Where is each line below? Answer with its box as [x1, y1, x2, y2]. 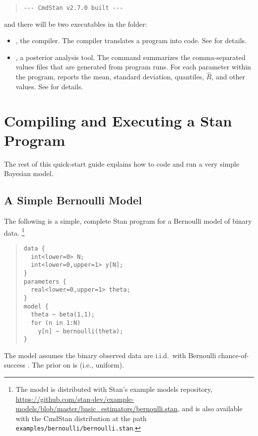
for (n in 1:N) [31, 319, 81, 326]
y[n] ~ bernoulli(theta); [38, 327, 124, 335]
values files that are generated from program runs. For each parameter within [15, 62, 251, 72]
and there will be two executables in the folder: [4, 18, 147, 29]
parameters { [23, 278, 66, 285]
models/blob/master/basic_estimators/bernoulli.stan [15, 403, 178, 414]
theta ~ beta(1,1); [31, 311, 95, 318]
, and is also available [177, 403, 243, 414]
